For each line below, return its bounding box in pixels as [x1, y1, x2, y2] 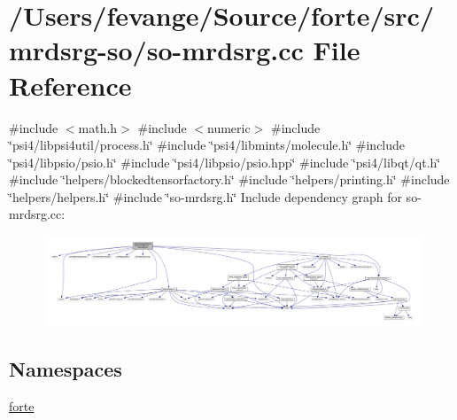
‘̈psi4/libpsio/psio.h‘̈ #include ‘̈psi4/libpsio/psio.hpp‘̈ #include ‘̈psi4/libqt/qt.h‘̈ [9, 152, 441, 171]
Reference [9, 66, 132, 103]
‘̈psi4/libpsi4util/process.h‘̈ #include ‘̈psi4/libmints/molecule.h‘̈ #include [9, 136, 406, 154]
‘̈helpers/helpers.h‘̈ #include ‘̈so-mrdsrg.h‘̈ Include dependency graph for [9, 187, 402, 206]
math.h [78, 118, 118, 136]
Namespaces [9, 355, 122, 383]
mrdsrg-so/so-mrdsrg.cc [9, 32, 304, 68]
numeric [207, 118, 251, 136]
